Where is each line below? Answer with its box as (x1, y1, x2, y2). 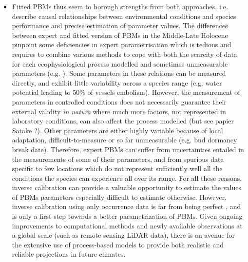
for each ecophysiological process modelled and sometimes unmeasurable (12, 58, 228, 69)
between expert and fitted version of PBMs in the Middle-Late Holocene (12, 30, 228, 40)
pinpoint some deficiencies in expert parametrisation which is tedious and (12, 39, 231, 50)
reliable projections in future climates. (12, 249, 126, 259)
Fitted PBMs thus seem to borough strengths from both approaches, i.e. (12, 1, 228, 11)
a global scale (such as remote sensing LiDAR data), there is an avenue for (12, 230, 235, 240)
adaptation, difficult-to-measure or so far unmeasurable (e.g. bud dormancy (12, 135, 237, 145)
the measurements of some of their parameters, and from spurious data (12, 154, 224, 164)
